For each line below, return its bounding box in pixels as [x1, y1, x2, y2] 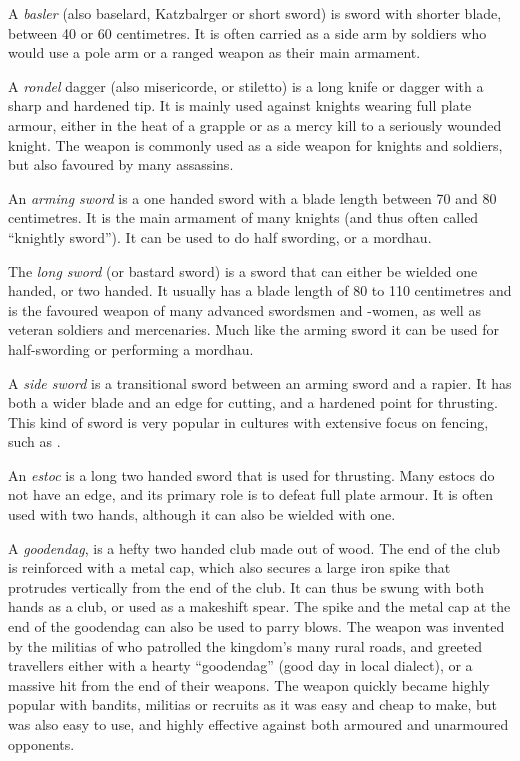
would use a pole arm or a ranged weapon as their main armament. [8, 42, 421, 63]
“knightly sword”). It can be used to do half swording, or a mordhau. [8, 226, 432, 247]
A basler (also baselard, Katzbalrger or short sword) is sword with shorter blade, [8, 3, 502, 23]
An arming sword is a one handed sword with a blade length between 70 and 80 [8, 187, 497, 208]
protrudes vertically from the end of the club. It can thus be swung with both [8, 576, 485, 597]
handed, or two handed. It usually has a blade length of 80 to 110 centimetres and [8, 280, 512, 301]
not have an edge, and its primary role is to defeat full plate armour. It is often [8, 484, 493, 505]
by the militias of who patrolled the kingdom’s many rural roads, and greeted [8, 635, 483, 656]
